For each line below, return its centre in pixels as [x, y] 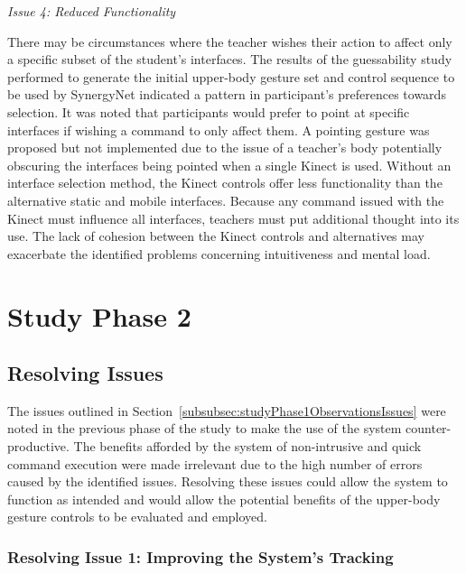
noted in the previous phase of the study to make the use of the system [205, 428]
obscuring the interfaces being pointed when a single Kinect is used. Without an [229, 165]
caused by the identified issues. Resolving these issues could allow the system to [228, 481]
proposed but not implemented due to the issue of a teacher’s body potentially [225, 148]
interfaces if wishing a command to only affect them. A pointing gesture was [219, 129]
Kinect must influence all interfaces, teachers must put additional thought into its [233, 218]
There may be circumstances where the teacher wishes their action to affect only [230, 41]
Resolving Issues [85, 373]
